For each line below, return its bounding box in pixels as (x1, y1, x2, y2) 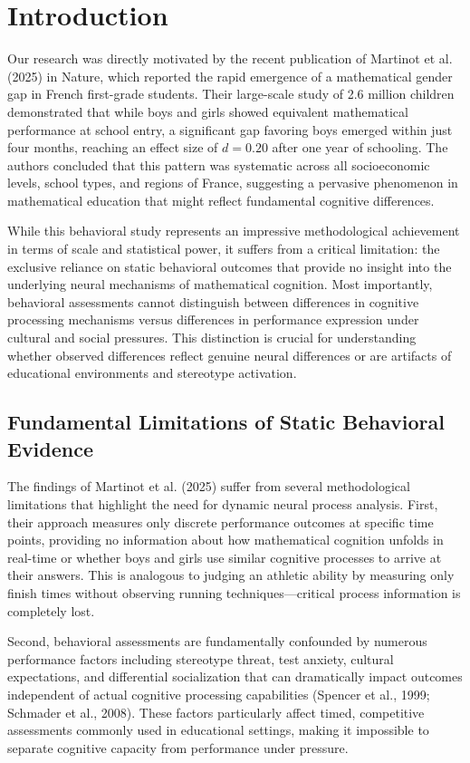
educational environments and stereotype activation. (7, 363, 297, 382)
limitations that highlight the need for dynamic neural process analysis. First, (7, 495, 438, 513)
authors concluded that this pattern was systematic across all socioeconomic (7, 155, 430, 174)
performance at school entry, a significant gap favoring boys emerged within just (7, 120, 453, 139)
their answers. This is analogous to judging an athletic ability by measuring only (7, 565, 455, 584)
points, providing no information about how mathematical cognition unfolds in (7, 530, 444, 549)
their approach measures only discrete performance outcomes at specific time (7, 512, 434, 531)
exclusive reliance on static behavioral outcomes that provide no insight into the (7, 256, 452, 275)
